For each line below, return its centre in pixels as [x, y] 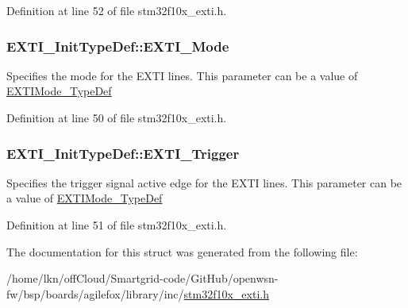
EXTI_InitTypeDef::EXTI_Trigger [123, 153]
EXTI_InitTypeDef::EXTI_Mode [118, 46]
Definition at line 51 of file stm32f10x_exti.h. [117, 225]
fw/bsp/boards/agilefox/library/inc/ [95, 293]
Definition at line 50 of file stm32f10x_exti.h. [117, 117]
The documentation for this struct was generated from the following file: [182, 251]
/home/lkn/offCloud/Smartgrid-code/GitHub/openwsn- [142, 278]
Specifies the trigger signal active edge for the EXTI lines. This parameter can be [204, 182]
